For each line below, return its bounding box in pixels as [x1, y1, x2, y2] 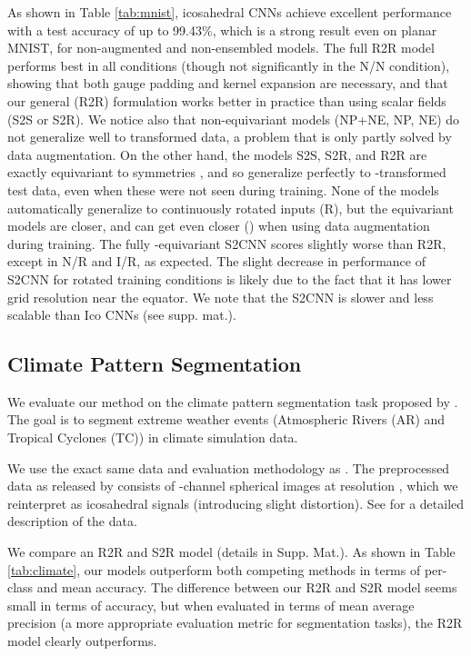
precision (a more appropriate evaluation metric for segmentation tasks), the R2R [7, 613, 463, 632]
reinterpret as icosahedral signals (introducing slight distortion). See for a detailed [7, 493, 465, 512]
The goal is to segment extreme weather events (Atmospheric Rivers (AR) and [7, 410, 446, 429]
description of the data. [7, 512, 137, 531]
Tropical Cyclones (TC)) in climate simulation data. [7, 428, 298, 447]
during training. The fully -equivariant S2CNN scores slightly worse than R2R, [7, 234, 446, 253]
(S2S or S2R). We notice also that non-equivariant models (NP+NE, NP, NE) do [7, 109, 460, 128]
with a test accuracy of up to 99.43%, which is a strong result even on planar [7, 20, 437, 39]
